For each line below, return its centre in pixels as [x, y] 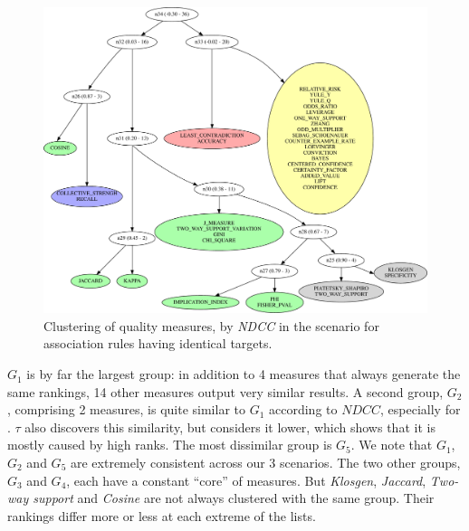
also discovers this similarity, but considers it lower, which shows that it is [230, 427]
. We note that [392, 445]
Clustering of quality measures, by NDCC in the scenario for [211, 325]
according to [303, 409]
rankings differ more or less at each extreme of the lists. [162, 515]
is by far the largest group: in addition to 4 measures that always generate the [244, 374]
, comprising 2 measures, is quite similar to [126, 409]
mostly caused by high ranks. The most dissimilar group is [170, 445]
